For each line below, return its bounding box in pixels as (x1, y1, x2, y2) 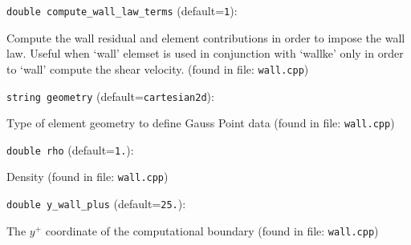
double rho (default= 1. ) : (6, 141, 134, 158)
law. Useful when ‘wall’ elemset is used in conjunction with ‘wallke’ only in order (6, 45, 404, 62)
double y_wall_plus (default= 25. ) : (6, 195, 186, 212)
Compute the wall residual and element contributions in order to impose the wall (6, 29, 405, 46)
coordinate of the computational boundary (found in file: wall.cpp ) (45, 222, 379, 239)
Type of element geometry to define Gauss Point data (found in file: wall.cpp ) (6, 114, 395, 131)
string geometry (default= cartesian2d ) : (6, 87, 214, 104)
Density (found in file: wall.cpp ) (6, 168, 169, 185)
